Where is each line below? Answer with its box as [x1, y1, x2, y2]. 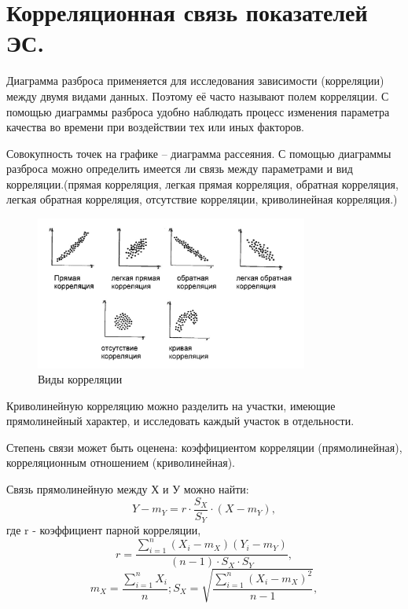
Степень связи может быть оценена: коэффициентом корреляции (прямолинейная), [6, 438, 402, 455]
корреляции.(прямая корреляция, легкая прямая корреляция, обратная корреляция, [6, 175, 399, 192]
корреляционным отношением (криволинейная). [6, 454, 235, 471]
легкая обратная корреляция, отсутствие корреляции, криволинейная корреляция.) [6, 191, 398, 207]
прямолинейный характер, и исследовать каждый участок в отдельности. [6, 413, 355, 429]
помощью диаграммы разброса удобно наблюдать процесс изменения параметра [6, 103, 390, 119]
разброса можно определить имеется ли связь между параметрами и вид [6, 160, 353, 177]
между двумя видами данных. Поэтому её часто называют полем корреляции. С [6, 87, 389, 104]
